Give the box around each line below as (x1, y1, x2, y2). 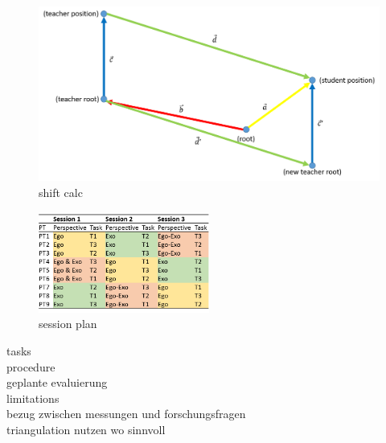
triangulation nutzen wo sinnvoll (6, 420, 166, 437)
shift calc (39, 183, 83, 200)
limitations (6, 389, 60, 406)
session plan (39, 315, 97, 332)
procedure (6, 358, 55, 375)
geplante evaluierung (6, 374, 108, 391)
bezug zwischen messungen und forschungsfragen (6, 405, 246, 422)
